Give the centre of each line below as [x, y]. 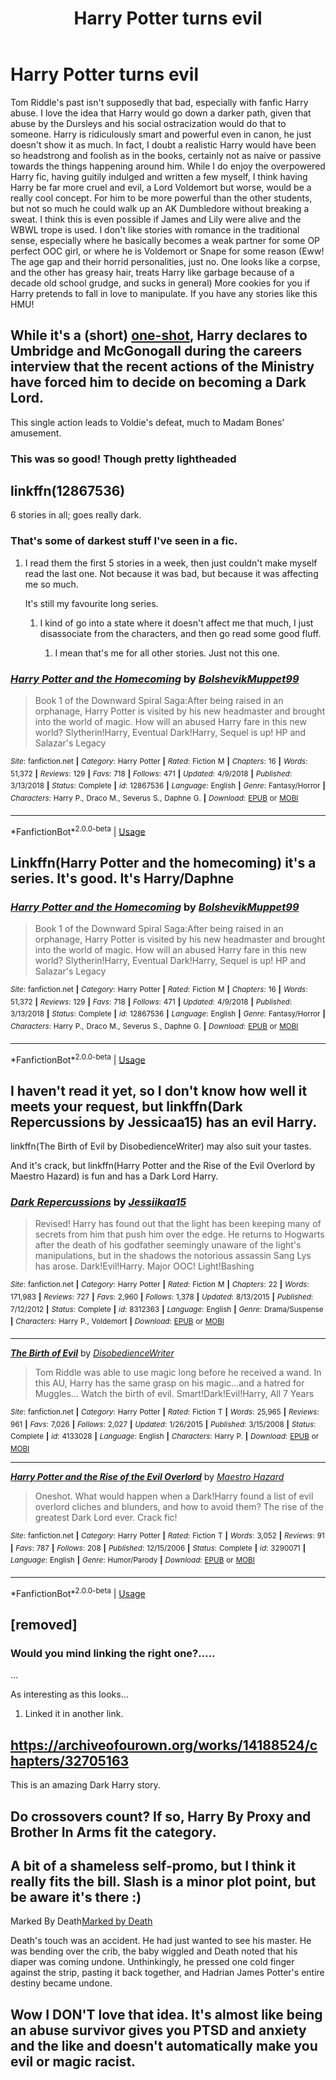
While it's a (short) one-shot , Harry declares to [159, 335]
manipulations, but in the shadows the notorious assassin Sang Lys [173, 1256]
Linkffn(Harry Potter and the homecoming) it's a [163, 862]
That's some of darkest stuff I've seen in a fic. [124, 541]
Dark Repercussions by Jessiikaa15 [98, 1202]
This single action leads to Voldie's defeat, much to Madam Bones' [147, 422]
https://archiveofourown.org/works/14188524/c [164, 1745]
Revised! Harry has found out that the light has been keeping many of [178, 1224]
